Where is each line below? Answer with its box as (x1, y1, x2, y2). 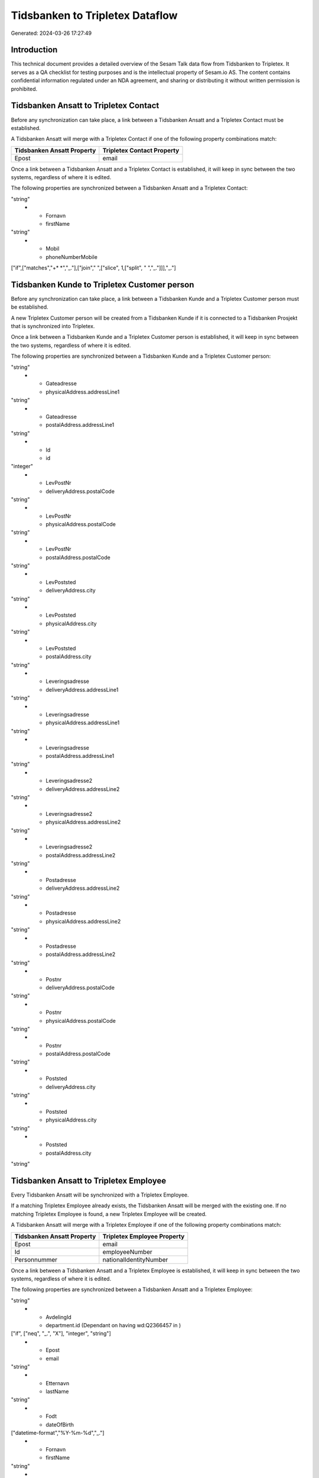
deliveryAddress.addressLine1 (45, 686, 119, 693)
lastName (45, 1388, 69, 1395)
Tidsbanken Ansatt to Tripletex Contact (11, 101, 159, 111)
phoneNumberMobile (45, 253, 97, 260)
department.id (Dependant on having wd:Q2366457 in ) (45, 1321, 181, 1328)
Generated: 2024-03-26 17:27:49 (11, 30, 92, 37)
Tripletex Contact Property (102, 146, 180, 154)
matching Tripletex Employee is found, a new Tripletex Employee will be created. (11, 1210, 207, 1217)
